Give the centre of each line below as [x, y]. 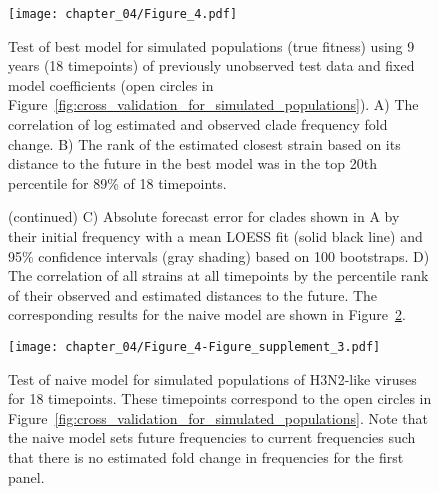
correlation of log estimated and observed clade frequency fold [198, 124]
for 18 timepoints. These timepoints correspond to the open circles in [220, 398]
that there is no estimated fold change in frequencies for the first [206, 457]
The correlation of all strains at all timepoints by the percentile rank [218, 275]
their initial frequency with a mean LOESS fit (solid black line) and [215, 236]
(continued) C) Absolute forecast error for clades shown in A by [204, 216]
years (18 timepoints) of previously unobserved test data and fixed [211, 65]
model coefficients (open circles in [111, 84]
